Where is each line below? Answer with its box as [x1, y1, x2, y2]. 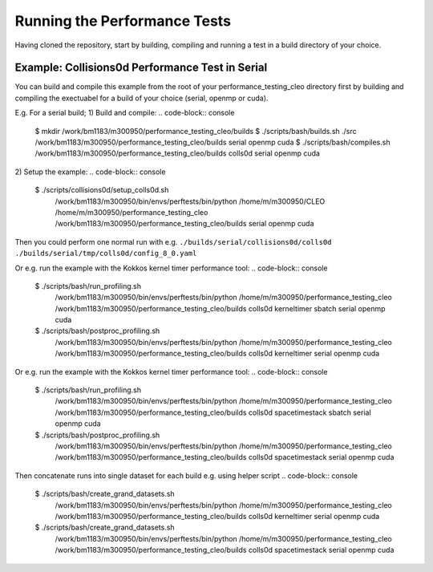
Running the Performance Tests [14, 12, 232, 30]
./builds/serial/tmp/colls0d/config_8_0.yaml [14, 249, 197, 258]
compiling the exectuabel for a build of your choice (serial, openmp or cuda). [14, 93, 269, 103]
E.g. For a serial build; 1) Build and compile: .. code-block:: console [14, 108, 235, 118]
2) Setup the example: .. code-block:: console [14, 167, 166, 176]
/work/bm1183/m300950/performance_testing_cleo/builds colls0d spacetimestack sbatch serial [55, 408, 372, 417]
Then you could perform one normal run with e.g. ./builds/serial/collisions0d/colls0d [14, 237, 332, 246]
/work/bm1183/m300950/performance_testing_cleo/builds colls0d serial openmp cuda [34, 148, 321, 158]
